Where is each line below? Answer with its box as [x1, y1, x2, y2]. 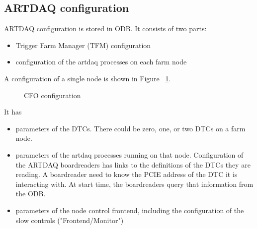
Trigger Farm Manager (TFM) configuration [15, 40, 151, 50]
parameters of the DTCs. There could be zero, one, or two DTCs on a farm [15, 123, 246, 133]
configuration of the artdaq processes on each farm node [15, 57, 187, 67]
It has [4, 107, 22, 117]
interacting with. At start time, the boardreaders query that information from [15, 178, 254, 189]
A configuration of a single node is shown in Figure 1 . [4, 73, 171, 83]
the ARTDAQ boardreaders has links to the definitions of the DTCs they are [15, 159, 251, 170]
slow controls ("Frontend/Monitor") [15, 215, 124, 225]
